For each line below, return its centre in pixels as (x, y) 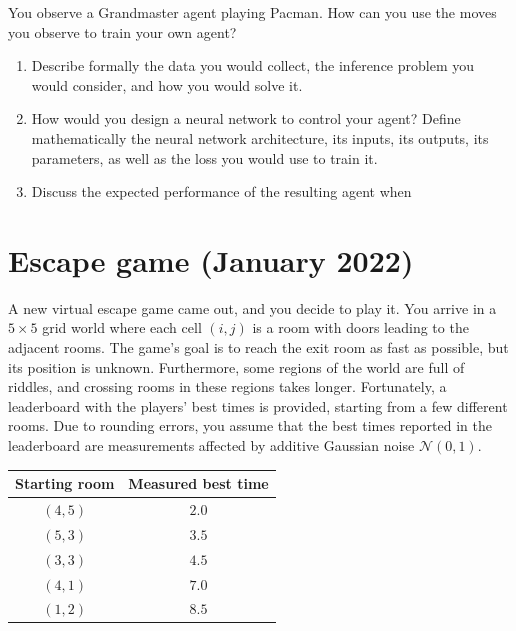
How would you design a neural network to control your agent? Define (246, 118)
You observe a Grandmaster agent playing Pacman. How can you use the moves (252, 12)
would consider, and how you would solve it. (167, 84)
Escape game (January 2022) (211, 259)
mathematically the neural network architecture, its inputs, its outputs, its (260, 137)
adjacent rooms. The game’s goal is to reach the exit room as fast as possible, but (258, 347)
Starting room (65, 483)
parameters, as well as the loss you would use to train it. (204, 157)
